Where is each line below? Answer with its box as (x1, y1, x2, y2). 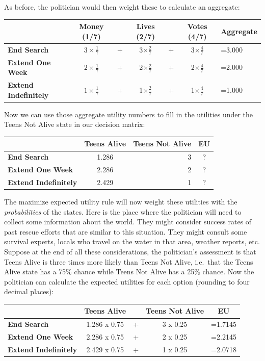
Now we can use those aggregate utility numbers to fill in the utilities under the (4, 109, 253, 119)
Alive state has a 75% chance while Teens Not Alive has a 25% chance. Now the (4, 266, 254, 277)
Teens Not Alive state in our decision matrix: (4, 119, 145, 130)
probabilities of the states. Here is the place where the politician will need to (4, 206, 242, 217)
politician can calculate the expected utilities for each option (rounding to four (4, 276, 250, 287)
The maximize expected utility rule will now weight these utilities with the (4, 196, 237, 207)
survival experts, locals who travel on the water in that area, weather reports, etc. (4, 236, 260, 247)
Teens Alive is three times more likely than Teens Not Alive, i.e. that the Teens (4, 256, 253, 267)
